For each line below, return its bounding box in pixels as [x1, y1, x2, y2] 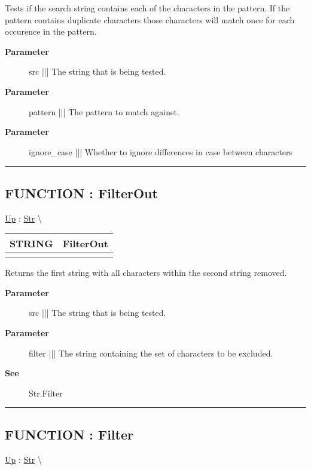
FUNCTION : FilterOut [5, 183, 158, 202]
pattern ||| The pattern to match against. [29, 105, 179, 118]
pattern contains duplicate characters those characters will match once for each [5, 13, 295, 26]
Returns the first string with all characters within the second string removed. [5, 266, 287, 279]
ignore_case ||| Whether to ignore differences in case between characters [29, 145, 293, 158]
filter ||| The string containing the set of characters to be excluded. [29, 346, 273, 359]
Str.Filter [29, 386, 63, 399]
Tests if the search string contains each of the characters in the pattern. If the [5, 2, 290, 14]
